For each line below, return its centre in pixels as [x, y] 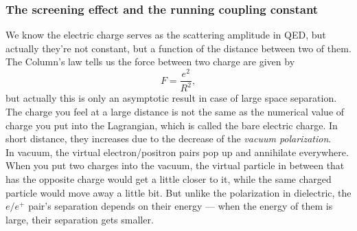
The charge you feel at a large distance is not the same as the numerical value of [175, 112]
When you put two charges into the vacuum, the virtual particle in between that [175, 165]
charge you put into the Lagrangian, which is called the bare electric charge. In [172, 125]
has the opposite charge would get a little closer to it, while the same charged [169, 179]
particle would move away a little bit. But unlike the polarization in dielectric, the [178, 192]
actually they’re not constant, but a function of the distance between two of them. [178, 48]
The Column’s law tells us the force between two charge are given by [150, 62]
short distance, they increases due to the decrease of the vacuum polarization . [169, 139]
